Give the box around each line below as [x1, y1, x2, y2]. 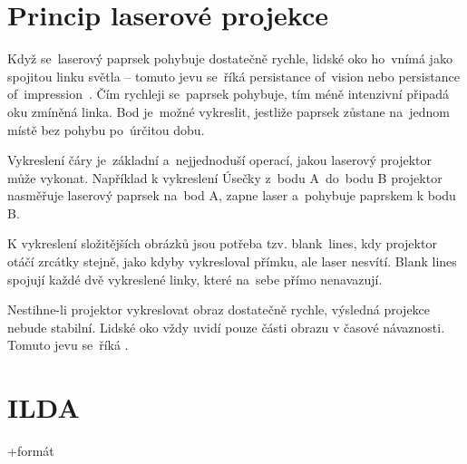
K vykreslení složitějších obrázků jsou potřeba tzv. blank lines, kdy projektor [7, 234, 437, 253]
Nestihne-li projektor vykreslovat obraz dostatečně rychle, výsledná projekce [7, 300, 431, 319]
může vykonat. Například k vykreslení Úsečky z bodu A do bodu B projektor [7, 168, 443, 187]
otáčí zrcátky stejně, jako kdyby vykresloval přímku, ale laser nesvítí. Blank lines [7, 252, 457, 271]
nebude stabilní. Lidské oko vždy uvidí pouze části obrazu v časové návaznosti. [7, 317, 445, 336]
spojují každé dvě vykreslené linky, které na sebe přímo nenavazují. [7, 269, 383, 288]
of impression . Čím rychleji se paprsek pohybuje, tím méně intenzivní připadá [7, 84, 450, 103]
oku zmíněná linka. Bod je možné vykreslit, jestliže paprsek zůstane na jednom [7, 101, 450, 121]
